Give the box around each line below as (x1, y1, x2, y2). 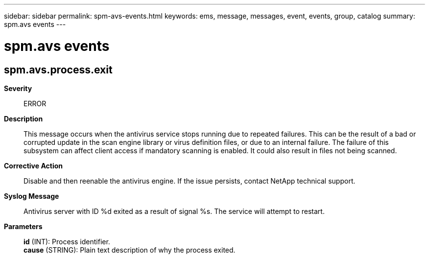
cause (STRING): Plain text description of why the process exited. (24, 245, 236, 254)
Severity (4, 84, 32, 93)
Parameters (4, 222, 43, 231)
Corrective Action (4, 161, 63, 170)
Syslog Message (4, 191, 59, 200)
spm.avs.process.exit (4, 63, 113, 76)
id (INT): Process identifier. (24, 237, 110, 246)
